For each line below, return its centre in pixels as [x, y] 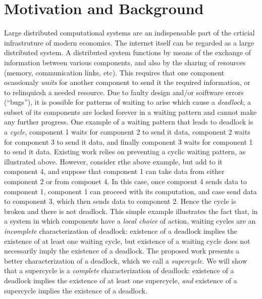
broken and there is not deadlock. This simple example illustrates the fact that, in [131, 211]
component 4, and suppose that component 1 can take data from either [114, 171]
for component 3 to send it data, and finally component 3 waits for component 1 [128, 141]
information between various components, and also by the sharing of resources [125, 62]
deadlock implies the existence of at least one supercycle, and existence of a [121, 280]
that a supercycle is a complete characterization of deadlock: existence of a [119, 270]
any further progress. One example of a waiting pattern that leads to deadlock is [129, 122]
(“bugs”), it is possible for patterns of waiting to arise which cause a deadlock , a [127, 102]
